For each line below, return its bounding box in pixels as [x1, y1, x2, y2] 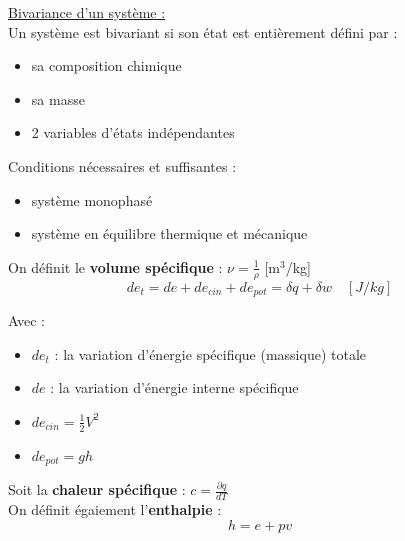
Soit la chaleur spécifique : [8, 479, 186, 500]
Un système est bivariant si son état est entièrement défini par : [8, 21, 398, 42]
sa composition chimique [31, 55, 182, 76]
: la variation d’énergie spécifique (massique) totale [54, 343, 367, 364]
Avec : [8, 310, 45, 331]
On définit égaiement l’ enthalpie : [8, 498, 222, 519]
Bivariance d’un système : [8, 2, 166, 22]
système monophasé [31, 189, 153, 210]
